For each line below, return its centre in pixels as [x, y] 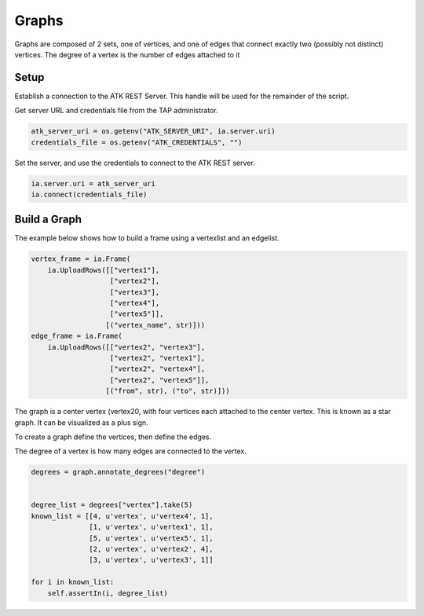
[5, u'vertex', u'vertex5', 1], [151, 538]
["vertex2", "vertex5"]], [159, 380]
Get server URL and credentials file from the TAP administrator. [117, 111]
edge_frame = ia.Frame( [77, 336]
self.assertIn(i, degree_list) [108, 593]
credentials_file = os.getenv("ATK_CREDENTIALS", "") [137, 142]
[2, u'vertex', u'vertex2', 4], [151, 549]
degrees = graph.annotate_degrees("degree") [118, 472]
